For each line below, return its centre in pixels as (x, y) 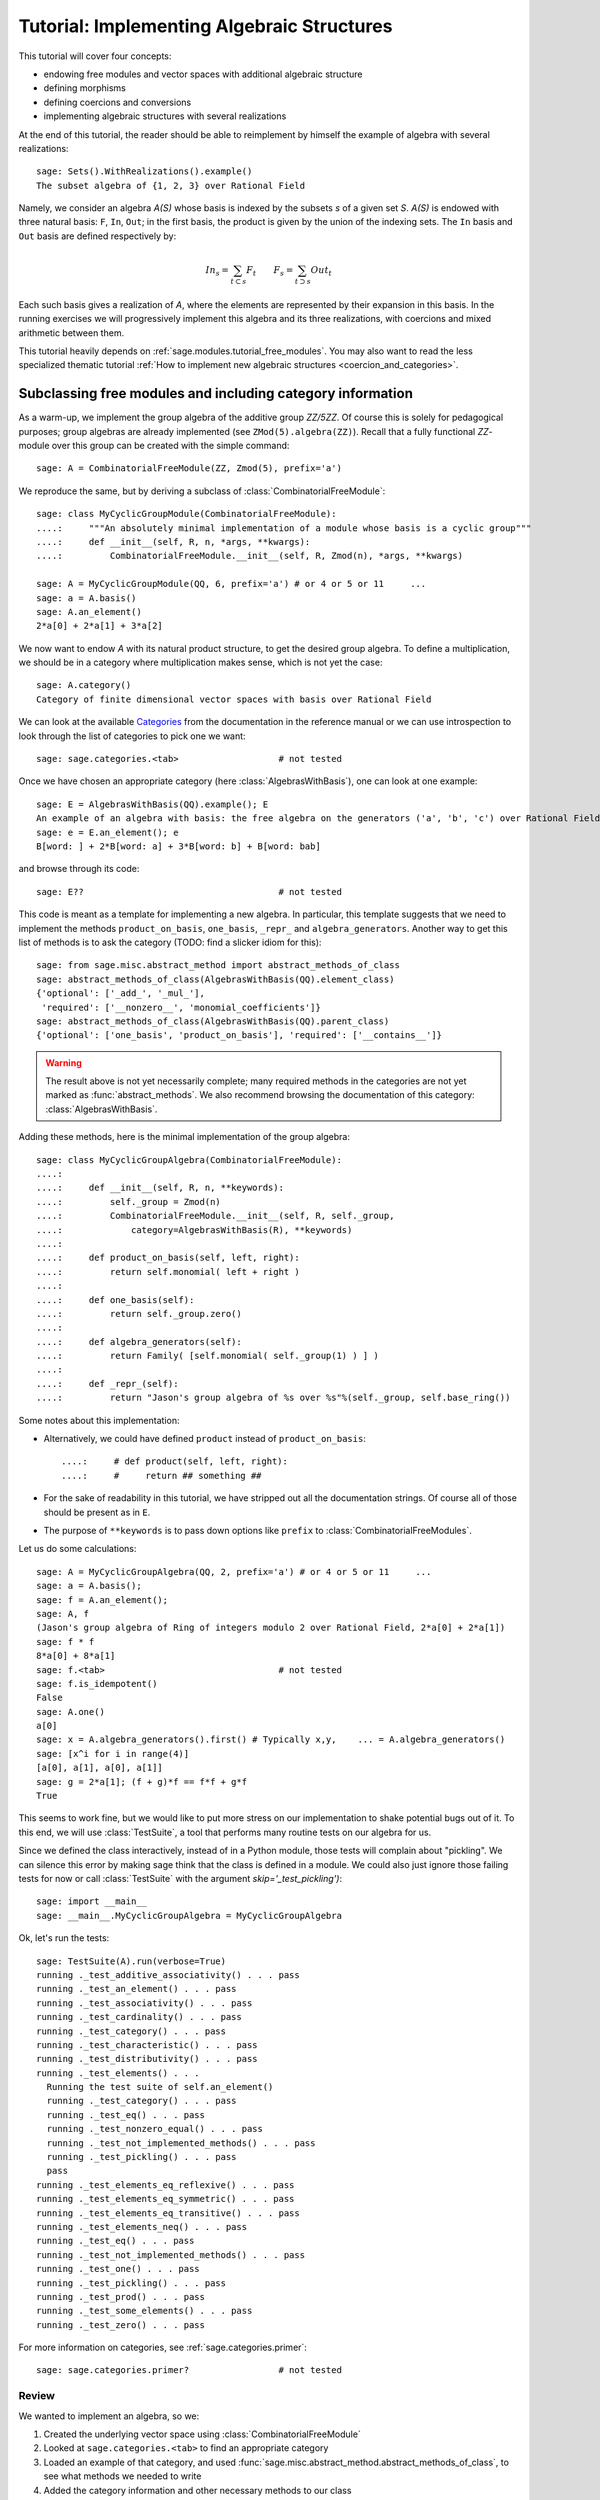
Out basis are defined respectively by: (97, 236)
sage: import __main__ (92, 1901)
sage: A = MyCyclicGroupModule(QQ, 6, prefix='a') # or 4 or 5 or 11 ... (231, 584)
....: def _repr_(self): (107, 1383)
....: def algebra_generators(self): (139, 1341)
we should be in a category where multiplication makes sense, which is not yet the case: (200, 662)
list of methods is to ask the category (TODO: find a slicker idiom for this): (170, 942)
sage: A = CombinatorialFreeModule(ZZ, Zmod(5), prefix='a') (189, 468)
